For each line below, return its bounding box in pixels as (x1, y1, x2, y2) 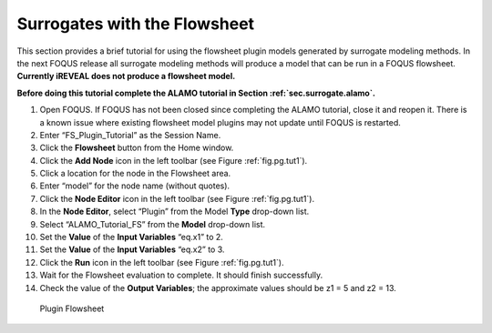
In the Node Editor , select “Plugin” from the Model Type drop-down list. (39, 206, 310, 217)
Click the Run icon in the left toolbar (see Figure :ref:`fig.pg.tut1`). (39, 257, 284, 267)
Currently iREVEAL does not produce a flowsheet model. (16, 71, 236, 82)
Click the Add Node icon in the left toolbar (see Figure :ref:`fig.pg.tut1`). (39, 155, 308, 166)
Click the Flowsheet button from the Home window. (39, 142, 234, 154)
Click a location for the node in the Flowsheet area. (39, 168, 231, 179)
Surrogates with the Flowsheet (16, 14, 255, 34)
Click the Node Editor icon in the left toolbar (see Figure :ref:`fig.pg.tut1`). (39, 193, 314, 204)
